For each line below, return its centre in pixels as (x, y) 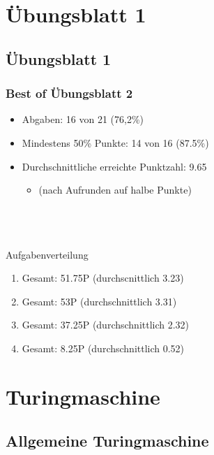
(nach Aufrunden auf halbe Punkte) (115, 190)
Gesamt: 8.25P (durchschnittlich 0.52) (103, 348)
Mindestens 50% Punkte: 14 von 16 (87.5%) (115, 142)
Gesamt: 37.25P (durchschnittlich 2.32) (106, 325)
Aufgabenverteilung (47, 254)
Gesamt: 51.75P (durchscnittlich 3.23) (103, 278)
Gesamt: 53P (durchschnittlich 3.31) (99, 301)
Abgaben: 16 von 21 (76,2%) (83, 119)
